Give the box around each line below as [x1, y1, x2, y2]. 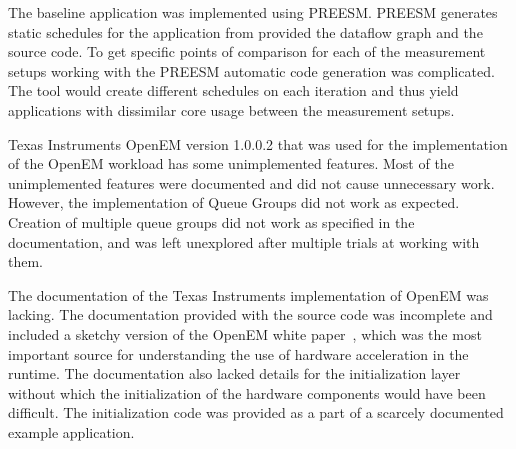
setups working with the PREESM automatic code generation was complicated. [8, 60, 495, 81]
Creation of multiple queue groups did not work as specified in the [8, 211, 415, 232]
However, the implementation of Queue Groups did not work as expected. [8, 192, 460, 213]
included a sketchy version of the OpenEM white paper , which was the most [8, 323, 482, 344]
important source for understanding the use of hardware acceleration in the [8, 343, 469, 364]
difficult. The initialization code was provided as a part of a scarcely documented [8, 402, 504, 423]
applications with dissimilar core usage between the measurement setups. [8, 99, 455, 120]
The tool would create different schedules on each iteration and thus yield [8, 80, 459, 101]
